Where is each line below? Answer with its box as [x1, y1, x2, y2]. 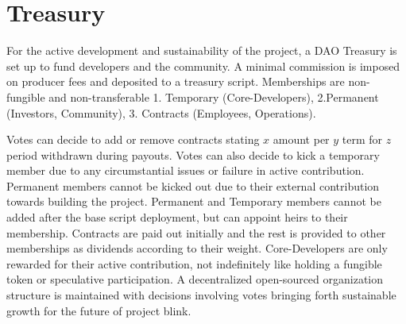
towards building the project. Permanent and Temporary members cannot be [6, 193, 381, 210]
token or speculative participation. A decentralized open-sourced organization [6, 271, 384, 287]
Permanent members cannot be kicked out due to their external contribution [6, 177, 380, 194]
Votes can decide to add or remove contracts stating [6, 131, 260, 148]
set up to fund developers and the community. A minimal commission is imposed [6, 57, 400, 74]
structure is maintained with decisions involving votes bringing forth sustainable [6, 287, 396, 303]
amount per [273, 131, 330, 148]
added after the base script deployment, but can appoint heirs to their [6, 209, 348, 226]
